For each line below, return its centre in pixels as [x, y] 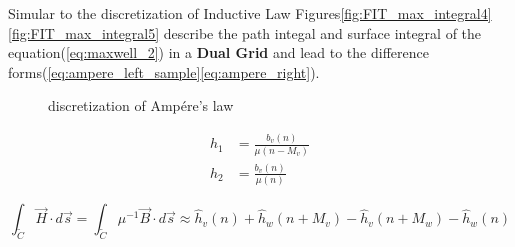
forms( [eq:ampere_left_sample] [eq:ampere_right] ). [164, 71]
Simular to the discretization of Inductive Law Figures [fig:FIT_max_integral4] [250, 13]
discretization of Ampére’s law [141, 105]
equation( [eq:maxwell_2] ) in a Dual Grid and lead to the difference [218, 52]
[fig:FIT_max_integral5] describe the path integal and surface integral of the [245, 32]
